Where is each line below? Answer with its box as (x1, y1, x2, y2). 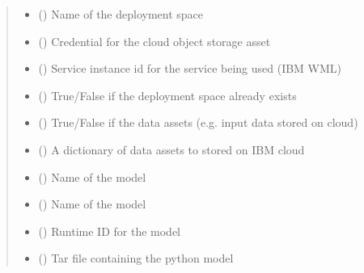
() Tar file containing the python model (38, 250, 234, 267)
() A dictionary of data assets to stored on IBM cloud (38, 141, 305, 157)
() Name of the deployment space (38, 6, 204, 22)
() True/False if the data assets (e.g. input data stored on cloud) (38, 114, 358, 131)
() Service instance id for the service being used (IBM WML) (38, 60, 342, 77)
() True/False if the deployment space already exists (38, 86, 297, 103)
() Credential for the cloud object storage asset (38, 32, 271, 49)
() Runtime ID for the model (38, 222, 181, 239)
